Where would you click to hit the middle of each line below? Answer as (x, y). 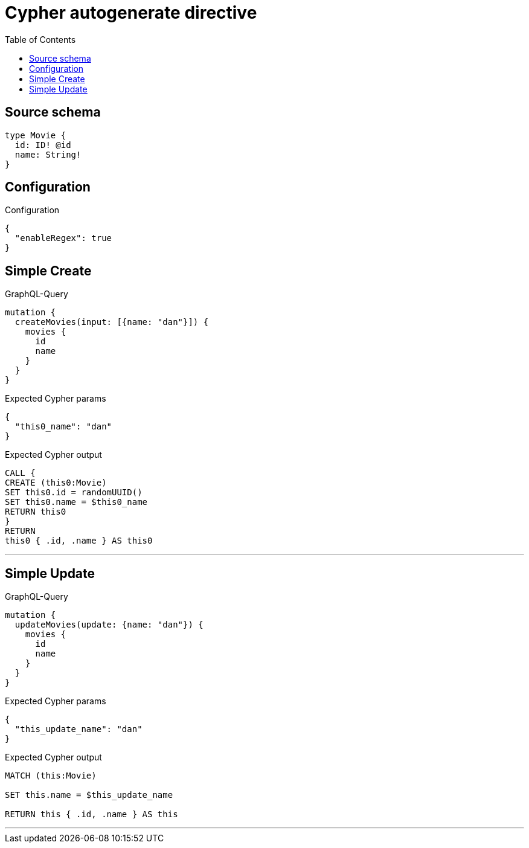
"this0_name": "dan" (63, 427)
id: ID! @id (43, 145)
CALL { (20, 473)
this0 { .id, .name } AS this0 (79, 541)
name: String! (48, 154)
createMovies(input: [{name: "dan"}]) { (112, 322)
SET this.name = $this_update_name (89, 795)
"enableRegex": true (63, 238)
